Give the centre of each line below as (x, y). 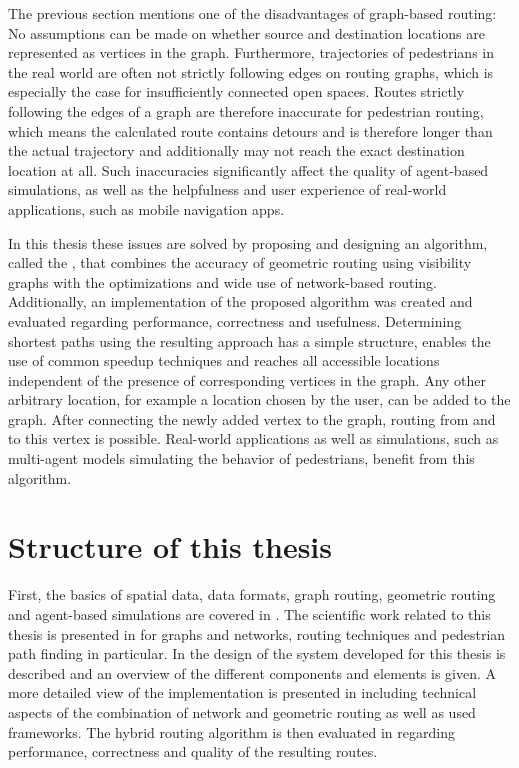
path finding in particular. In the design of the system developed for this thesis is (257, 653)
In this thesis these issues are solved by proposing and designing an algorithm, (248, 242)
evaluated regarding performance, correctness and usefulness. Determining (235, 320)
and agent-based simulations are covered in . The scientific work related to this (249, 613)
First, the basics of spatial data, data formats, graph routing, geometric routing (252, 594)
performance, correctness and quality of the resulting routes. (193, 751)
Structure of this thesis (170, 546)
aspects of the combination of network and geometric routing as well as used (242, 711)
